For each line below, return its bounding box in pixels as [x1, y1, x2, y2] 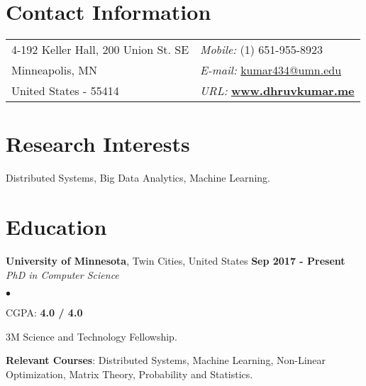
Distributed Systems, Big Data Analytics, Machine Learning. [6, 170, 270, 185]
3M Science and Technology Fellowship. [6, 329, 177, 343]
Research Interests [6, 129, 190, 158]
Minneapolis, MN [11, 62, 98, 79]
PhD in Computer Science [6, 267, 119, 282]
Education [6, 212, 107, 241]
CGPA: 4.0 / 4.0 [6, 305, 83, 320]
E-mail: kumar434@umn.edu [200, 62, 342, 79]
